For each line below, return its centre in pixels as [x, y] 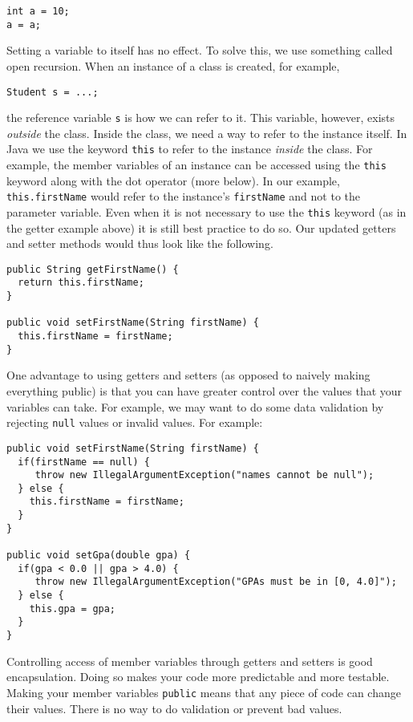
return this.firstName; [81, 283]
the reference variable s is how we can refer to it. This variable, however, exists [201, 118]
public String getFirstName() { [93, 269]
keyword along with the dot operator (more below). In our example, [173, 180]
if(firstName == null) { [84, 462]
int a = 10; [38, 11]
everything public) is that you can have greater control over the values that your [204, 391]
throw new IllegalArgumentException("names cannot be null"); [204, 475]
